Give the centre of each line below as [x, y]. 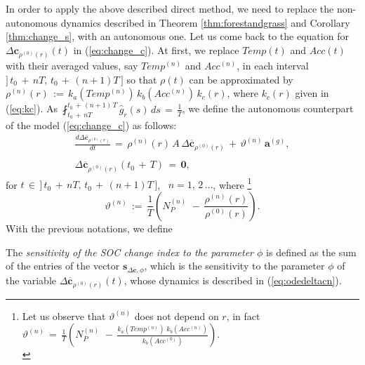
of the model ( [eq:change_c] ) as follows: [91, 125]
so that [142, 79]
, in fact [243, 316]
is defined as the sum [311, 252]
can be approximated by [241, 79]
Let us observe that [64, 316]
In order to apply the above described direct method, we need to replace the [170, 8]
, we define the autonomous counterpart [268, 108]
